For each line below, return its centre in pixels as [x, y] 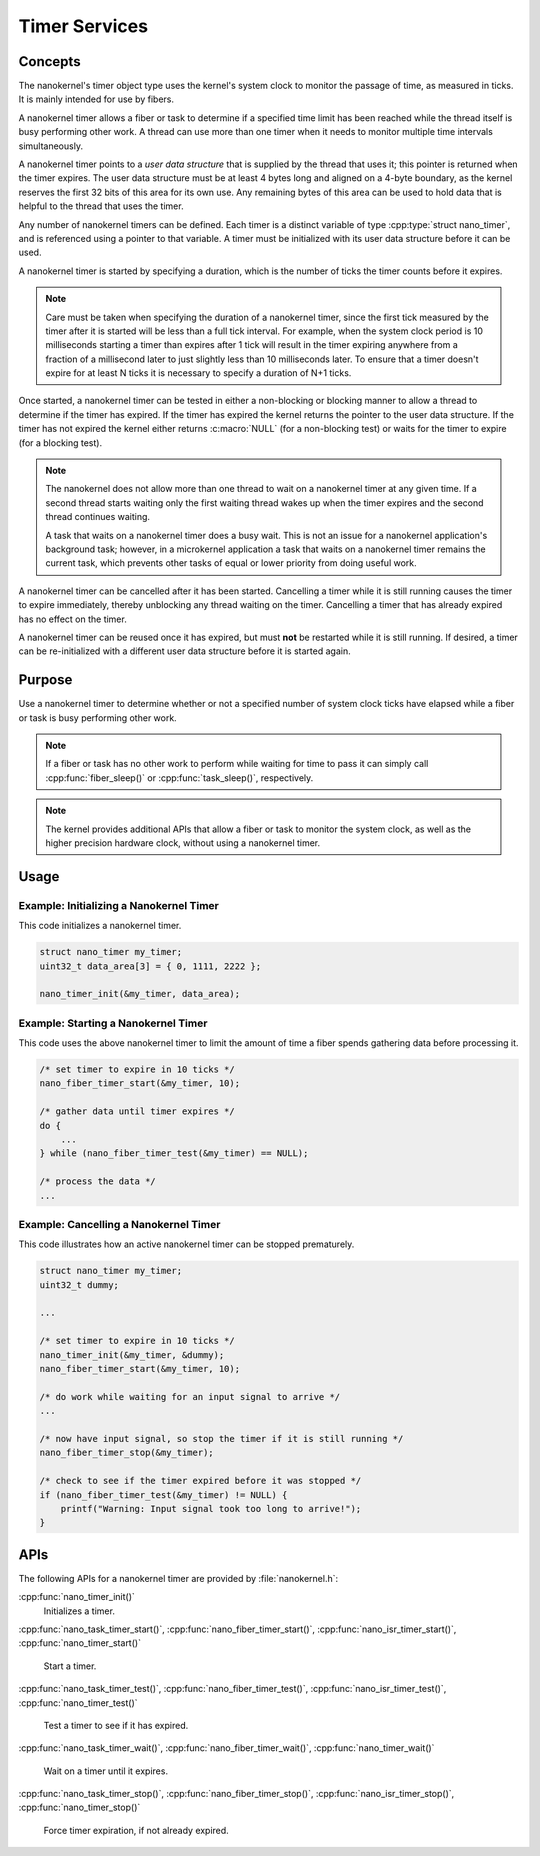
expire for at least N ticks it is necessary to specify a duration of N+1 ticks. [198, 373]
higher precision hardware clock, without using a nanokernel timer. [183, 842]
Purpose [45, 680]
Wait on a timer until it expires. [106, 1771]
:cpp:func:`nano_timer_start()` [80, 1643]
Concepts [49, 61]
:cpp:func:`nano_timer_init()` [76, 1597]
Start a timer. [70, 1666]
